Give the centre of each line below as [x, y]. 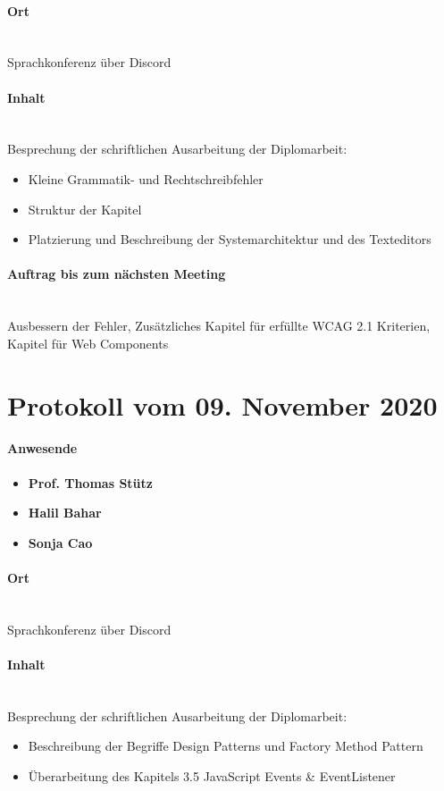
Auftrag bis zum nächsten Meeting [117, 274]
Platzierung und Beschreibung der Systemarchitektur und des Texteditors [230, 239]
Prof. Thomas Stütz [90, 482]
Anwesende [42, 448]
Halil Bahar [65, 513]
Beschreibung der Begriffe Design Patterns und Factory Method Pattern [226, 746]
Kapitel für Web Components [88, 343]
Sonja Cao [60, 542]
